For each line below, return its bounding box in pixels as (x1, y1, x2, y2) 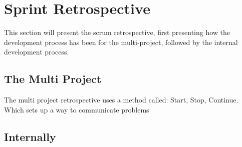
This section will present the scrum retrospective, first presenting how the (4, 27, 230, 37)
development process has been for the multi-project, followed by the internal (4, 36, 238, 47)
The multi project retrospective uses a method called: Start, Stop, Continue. (4, 94, 238, 105)
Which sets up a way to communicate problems (4, 104, 149, 114)
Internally (4, 128, 56, 144)
